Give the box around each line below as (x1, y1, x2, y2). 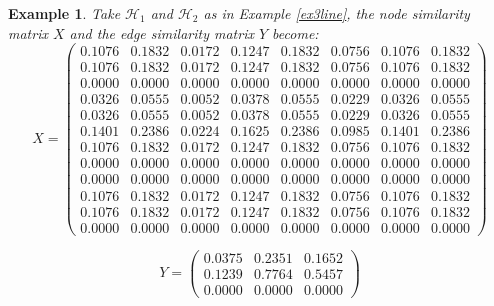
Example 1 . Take (8, 3, 121, 23)
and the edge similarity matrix (69, 22, 254, 43)
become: (272, 22, 319, 43)
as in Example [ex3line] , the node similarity (203, 3, 470, 23)
